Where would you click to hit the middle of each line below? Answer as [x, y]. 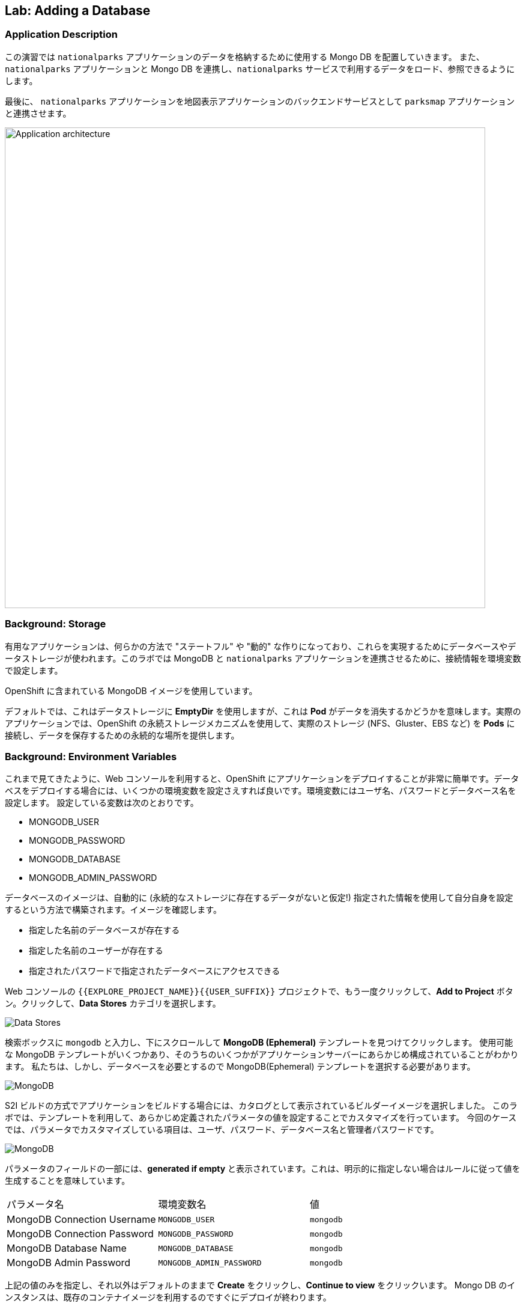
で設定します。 [34, 670]
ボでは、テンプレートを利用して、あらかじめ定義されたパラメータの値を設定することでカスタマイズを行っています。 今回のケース [261, 1118]
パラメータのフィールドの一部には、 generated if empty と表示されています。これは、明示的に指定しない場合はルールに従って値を [263, 1169]
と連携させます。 [38, 113]
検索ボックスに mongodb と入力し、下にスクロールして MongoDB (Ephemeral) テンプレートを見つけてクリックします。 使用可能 [259, 1043]
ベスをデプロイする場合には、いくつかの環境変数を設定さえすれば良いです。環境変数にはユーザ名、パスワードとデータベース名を [261, 791]
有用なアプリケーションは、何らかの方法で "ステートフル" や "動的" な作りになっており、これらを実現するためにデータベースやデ [261, 646]
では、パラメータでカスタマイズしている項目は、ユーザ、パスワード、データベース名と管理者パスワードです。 [222, 1130]
